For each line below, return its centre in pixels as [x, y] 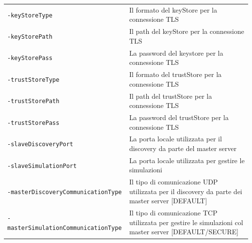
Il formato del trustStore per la [175, 74]
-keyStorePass [30, 58]
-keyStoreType [30, 15]
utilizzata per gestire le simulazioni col [186, 222]
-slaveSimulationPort [42, 166]
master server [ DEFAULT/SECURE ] [184, 232]
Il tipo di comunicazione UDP [173, 182]
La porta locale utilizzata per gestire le [187, 160]
